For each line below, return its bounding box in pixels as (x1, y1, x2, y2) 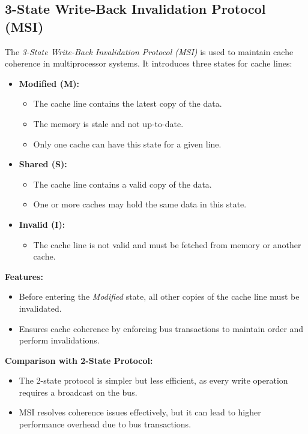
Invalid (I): (19, 218, 65, 230)
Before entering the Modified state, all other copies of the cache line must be (19, 290, 300, 303)
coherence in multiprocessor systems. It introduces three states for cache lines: (5, 57, 292, 70)
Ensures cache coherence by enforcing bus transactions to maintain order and (19, 322, 304, 334)
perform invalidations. (19, 334, 100, 346)
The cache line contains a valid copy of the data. (33, 177, 212, 190)
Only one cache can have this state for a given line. (33, 137, 222, 150)
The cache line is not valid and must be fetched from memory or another (33, 238, 301, 251)
